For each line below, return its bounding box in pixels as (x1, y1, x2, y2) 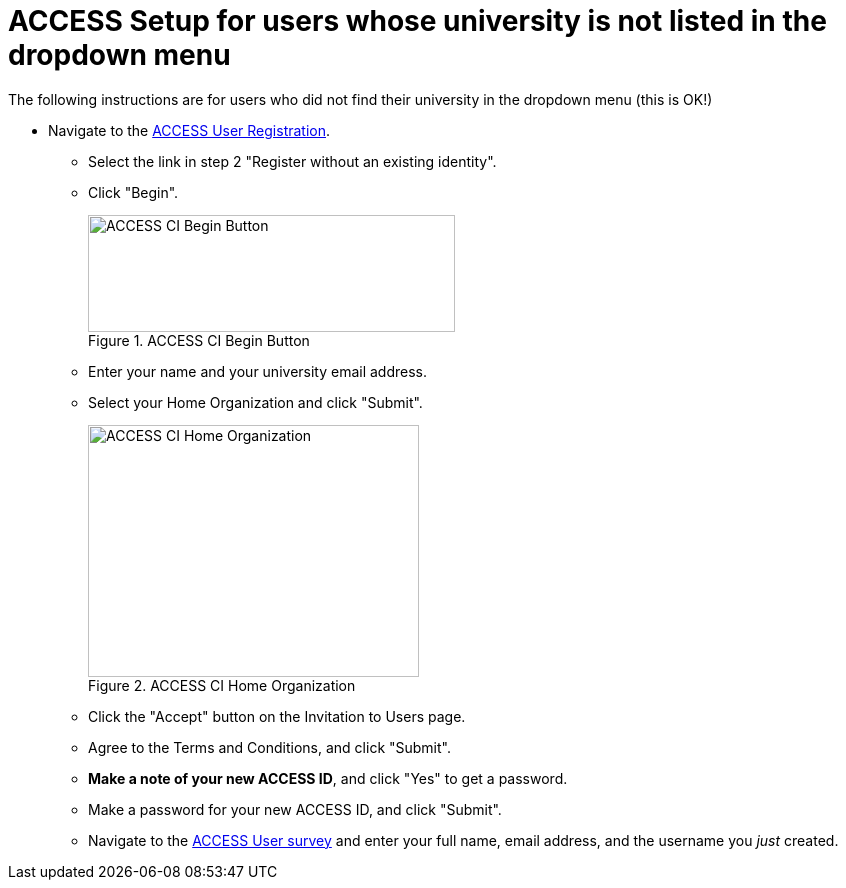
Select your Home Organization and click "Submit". (88, 393, 423, 411)
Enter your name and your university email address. (88, 362, 428, 380)
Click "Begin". (88, 183, 179, 201)
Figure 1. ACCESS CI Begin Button (88, 331, 310, 349)
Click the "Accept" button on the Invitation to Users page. (88, 707, 466, 725)
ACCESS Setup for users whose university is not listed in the (8, 4, 827, 38)
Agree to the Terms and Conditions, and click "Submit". (88, 738, 451, 756)
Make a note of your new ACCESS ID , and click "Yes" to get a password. (88, 769, 568, 787)
